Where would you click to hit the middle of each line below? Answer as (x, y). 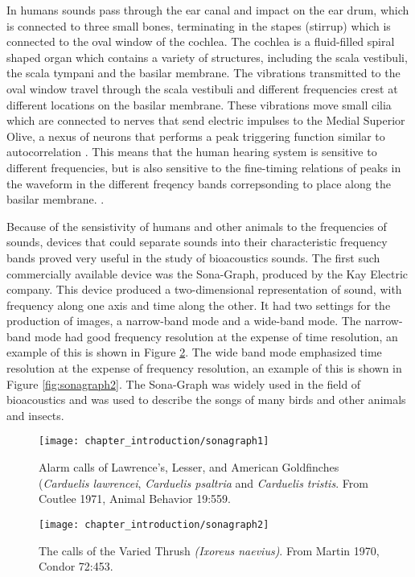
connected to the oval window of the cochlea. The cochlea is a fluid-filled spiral (201, 41)
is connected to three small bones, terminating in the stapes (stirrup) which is (199, 25)
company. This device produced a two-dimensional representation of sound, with (204, 289)
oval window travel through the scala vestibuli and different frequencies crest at (202, 88)
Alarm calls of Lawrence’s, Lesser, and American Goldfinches (189, 467)
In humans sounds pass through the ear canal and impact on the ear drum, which (208, 10)
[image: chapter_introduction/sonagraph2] (154, 524)
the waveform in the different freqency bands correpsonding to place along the (199, 183)
